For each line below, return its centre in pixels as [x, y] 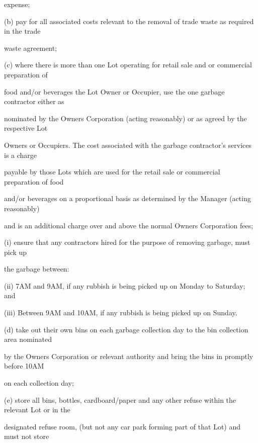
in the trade [22, 31]
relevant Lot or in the [37, 410]
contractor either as [34, 101]
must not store [27, 436]
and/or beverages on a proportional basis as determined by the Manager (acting [127, 198]
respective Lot [26, 128]
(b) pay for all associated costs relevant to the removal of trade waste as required [129, 21]
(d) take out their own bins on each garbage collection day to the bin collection [126, 329]
